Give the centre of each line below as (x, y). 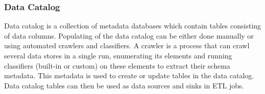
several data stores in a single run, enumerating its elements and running (118, 55)
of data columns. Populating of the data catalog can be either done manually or (129, 35)
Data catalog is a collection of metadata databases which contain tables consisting (133, 26)
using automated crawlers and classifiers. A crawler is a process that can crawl (127, 45)
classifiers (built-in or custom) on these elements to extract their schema (117, 65)
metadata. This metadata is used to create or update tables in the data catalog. (129, 75)
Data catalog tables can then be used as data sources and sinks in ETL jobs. (124, 85)
